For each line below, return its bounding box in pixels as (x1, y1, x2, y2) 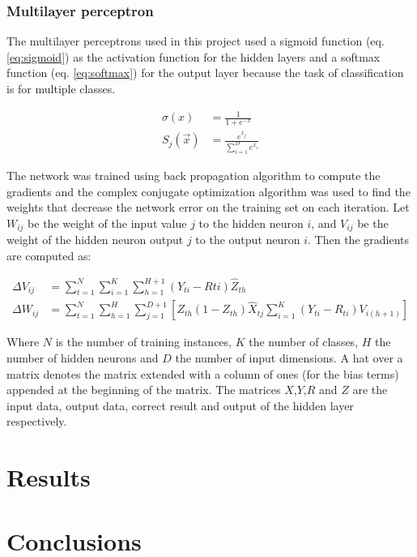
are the (352, 381, 388, 398)
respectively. (6, 413, 67, 430)
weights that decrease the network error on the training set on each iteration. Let (6, 199, 410, 216)
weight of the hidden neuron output (6, 231, 184, 248)
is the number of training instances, (55, 333, 232, 350)
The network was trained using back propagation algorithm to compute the (6, 166, 381, 183)
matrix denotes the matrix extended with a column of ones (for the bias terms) (6, 365, 399, 382)
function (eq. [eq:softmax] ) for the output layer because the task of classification (6, 64, 404, 81)
